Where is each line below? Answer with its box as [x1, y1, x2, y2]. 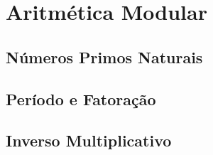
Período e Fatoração [6, 87, 156, 109]
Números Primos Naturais [6, 46, 203, 68]
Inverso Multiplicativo [6, 129, 172, 151]
